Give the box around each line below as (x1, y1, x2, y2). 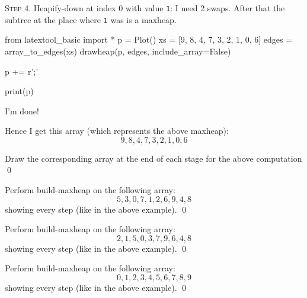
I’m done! (5, 104, 39, 117)
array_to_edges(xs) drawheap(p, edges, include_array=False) (5, 44, 231, 57)
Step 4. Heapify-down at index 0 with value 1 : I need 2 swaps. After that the (5, 2, 285, 14)
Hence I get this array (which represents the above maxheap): (5, 124, 229, 137)
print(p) (5, 85, 34, 97)
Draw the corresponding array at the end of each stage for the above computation (5, 152, 302, 164)
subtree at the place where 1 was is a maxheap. (5, 13, 177, 25)
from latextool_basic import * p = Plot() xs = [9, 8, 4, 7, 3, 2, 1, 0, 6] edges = (5, 33, 293, 46)
